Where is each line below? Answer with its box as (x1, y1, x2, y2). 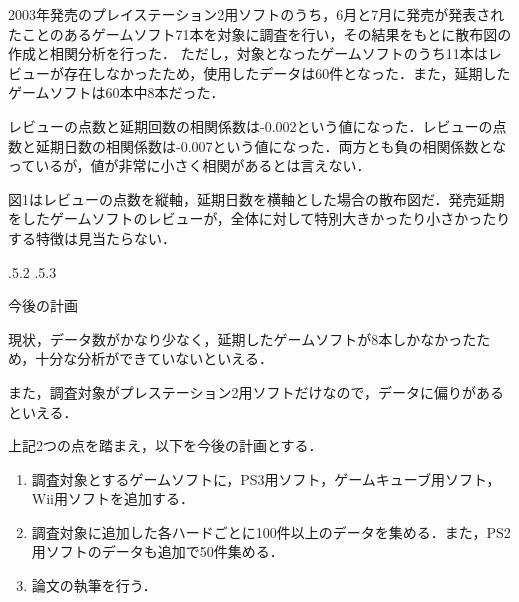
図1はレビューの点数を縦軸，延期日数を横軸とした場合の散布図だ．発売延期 (8, 188, 505, 209)
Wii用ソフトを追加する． (31, 488, 194, 509)
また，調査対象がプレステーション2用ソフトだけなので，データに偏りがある (8, 381, 504, 402)
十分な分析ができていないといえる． (35, 348, 273, 369)
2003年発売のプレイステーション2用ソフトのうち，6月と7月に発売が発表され (8, 4, 505, 24)
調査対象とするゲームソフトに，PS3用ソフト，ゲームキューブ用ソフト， (31, 468, 501, 489)
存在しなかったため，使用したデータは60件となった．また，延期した (63, 62, 511, 83)
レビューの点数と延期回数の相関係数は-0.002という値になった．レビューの (8, 115, 493, 136)
